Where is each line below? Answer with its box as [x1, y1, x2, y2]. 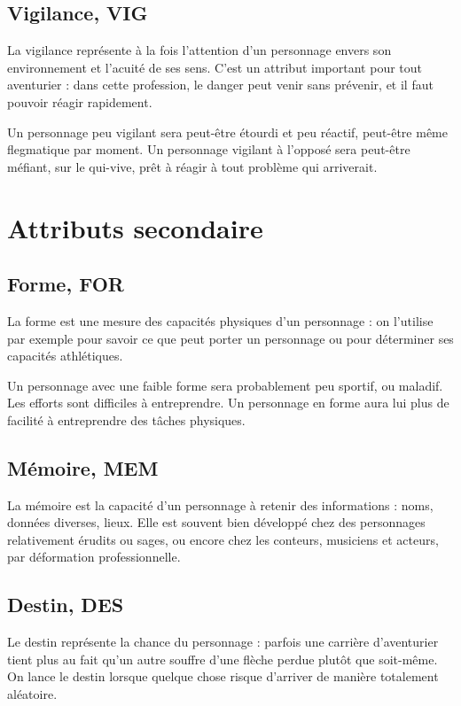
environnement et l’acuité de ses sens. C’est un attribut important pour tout [7, 58, 422, 76]
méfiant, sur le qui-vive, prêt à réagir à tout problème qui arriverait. [7, 157, 378, 175]
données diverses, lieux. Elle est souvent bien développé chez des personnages [7, 513, 426, 531]
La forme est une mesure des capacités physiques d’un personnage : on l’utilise [7, 311, 434, 330]
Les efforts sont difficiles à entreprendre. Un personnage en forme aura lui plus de [7, 393, 449, 412]
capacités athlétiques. [7, 346, 123, 365]
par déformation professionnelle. [7, 547, 181, 566]
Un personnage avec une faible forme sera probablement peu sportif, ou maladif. [7, 376, 443, 394]
